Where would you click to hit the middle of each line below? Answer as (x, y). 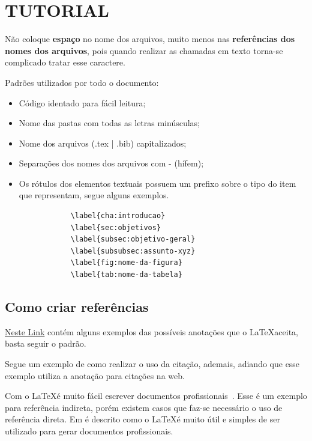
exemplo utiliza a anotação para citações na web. (95, 375)
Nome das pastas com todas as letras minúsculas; (109, 123)
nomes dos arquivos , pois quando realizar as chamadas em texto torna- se (144, 50)
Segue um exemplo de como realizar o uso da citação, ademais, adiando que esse (152, 364)
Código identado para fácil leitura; (82, 102)
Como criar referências (77, 307)
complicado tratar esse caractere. (65, 62)
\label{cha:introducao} (118, 216)
